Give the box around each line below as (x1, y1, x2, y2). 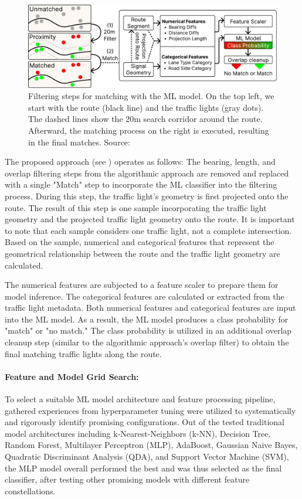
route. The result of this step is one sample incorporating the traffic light (5, 201, 267, 213)
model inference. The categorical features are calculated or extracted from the (5, 290, 284, 302)
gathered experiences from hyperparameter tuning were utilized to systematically (5, 404, 296, 416)
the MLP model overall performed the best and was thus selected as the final (5, 461, 282, 474)
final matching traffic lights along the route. (5, 347, 162, 359)
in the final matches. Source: (28, 135, 130, 148)
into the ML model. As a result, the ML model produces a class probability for (5, 313, 289, 325)
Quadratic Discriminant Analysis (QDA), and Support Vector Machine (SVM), (5, 450, 289, 463)
